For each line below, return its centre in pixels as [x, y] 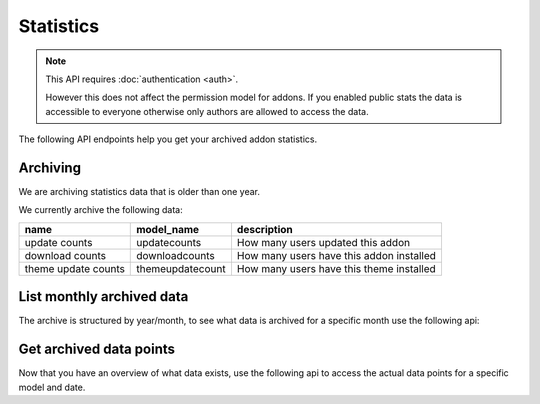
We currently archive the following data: [101, 210]
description [265, 229]
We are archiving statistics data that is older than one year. [139, 192]
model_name [168, 229]
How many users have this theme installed [336, 268]
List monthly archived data [103, 296]
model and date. [52, 387]
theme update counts [74, 268]
